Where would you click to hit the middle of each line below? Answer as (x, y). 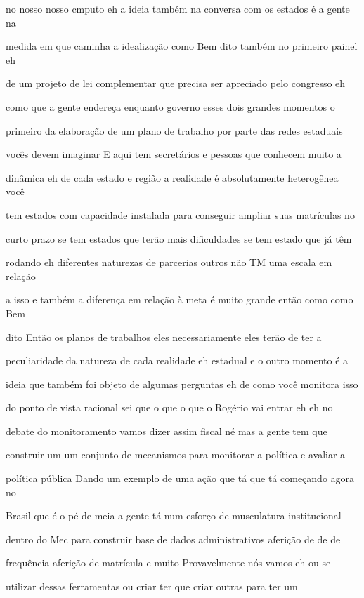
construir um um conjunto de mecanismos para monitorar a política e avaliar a (176, 454)
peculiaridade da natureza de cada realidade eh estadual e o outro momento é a (177, 360)
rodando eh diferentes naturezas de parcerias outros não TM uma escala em (169, 262)
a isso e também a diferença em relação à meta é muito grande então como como (180, 299)
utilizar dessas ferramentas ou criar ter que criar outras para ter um (152, 586)
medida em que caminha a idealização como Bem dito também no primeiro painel (182, 46)
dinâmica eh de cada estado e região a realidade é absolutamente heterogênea (172, 177)
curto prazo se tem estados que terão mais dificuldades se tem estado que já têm (179, 238)
